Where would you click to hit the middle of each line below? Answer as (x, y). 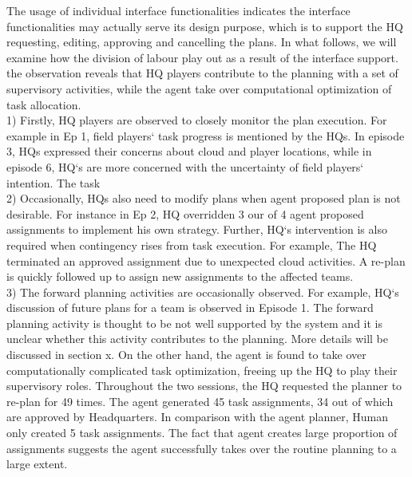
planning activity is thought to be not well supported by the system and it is (195, 323)
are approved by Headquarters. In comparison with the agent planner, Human (197, 417)
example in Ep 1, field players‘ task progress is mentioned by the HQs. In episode (206, 135)
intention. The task (53, 182)
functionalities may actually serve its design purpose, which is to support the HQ (205, 26)
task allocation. (44, 104)
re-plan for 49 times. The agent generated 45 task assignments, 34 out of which (200, 401)
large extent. (37, 464)
